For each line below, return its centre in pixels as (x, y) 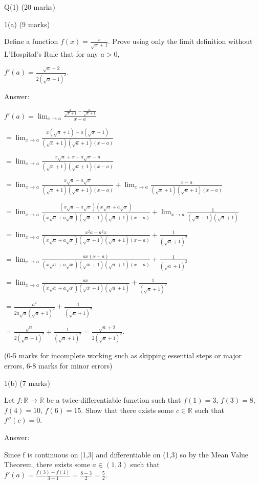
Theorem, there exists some (47, 464)
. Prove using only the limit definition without (180, 41)
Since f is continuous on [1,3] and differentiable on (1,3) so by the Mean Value (126, 454)
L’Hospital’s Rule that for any (51, 54)
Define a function (31, 41)
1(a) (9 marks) (27, 24)
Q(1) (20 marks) (30, 7)
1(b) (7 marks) (27, 383)
